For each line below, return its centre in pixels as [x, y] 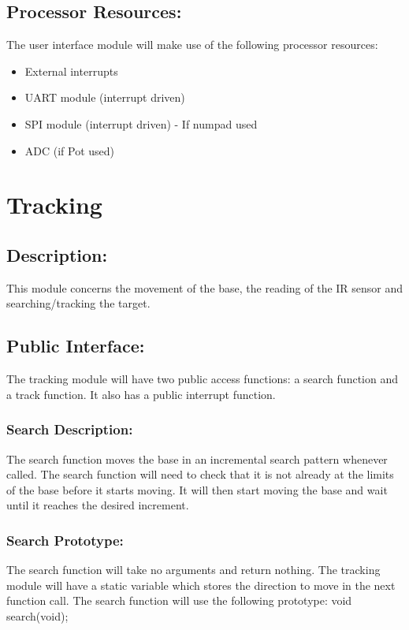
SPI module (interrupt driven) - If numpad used [141, 123]
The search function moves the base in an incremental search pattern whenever [197, 459]
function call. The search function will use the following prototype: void [179, 600]
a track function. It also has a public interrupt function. [141, 394]
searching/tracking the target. [78, 303]
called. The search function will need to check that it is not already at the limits [200, 474]
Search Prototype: [65, 540]
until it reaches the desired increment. [98, 505]
